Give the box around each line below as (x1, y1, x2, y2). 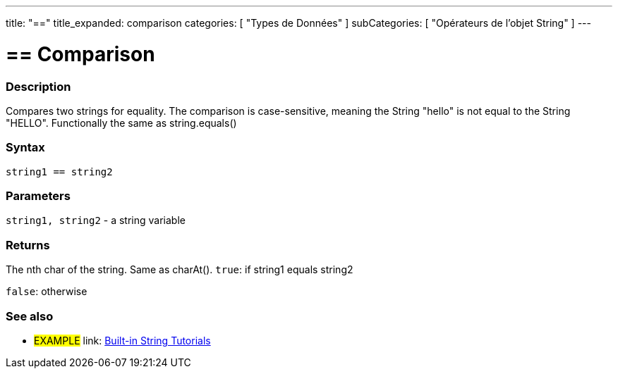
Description (6, 79, 71, 94)
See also (6, 308, 54, 323)
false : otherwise (6, 285, 87, 298)
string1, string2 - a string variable (6, 214, 186, 227)
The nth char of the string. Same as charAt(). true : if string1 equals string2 (6, 263, 353, 276)
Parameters (6, 189, 71, 203)
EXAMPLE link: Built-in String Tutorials (34, 334, 211, 347)
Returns (6, 237, 50, 252)
